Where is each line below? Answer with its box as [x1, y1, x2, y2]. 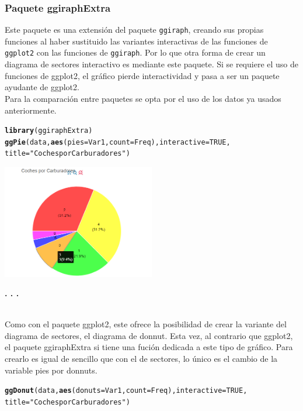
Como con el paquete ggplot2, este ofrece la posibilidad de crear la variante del [5, 318, 287, 330]
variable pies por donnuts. [5, 364, 97, 376]
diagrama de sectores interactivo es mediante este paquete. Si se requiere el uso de [5, 58, 299, 70]
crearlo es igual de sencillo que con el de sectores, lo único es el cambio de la [5, 352, 278, 365]
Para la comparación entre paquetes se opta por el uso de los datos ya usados [5, 92, 281, 104]
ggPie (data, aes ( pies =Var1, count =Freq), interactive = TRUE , [5, 138, 231, 146]
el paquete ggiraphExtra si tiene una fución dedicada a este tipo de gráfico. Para [5, 341, 293, 353]
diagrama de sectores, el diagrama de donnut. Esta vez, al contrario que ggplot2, [5, 329, 293, 341]
